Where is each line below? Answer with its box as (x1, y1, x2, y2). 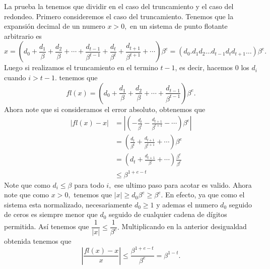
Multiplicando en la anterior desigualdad (121, 221, 247, 232)
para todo (74, 179, 104, 190)
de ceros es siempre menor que (4, 209, 98, 220)
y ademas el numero (156, 199, 218, 209)
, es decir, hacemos (175, 62, 233, 73)
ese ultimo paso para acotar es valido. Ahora (114, 179, 252, 190)
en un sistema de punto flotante (130, 21, 228, 31)
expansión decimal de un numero (4, 21, 105, 31)
